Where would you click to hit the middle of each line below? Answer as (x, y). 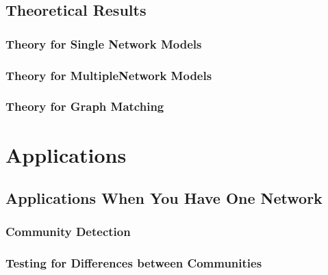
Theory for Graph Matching (85, 106)
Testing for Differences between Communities (134, 263)
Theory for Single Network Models (104, 43)
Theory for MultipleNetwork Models (109, 75)
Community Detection (68, 232)
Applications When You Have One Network (164, 198)
